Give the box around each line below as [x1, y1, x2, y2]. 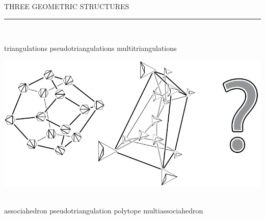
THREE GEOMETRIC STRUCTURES [4, 1, 129, 11]
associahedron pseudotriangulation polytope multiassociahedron [4, 205, 203, 216]
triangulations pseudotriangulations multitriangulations [4, 43, 177, 53]
